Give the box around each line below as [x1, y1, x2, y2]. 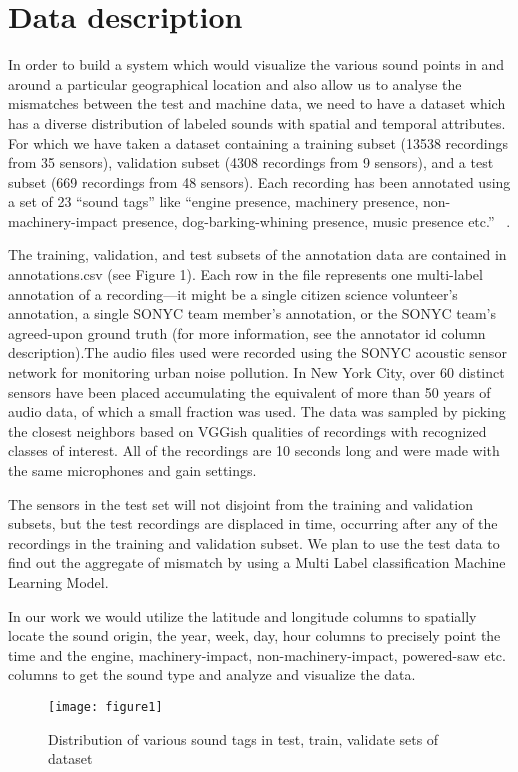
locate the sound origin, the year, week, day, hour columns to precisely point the [8, 625, 501, 646]
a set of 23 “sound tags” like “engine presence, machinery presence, [8, 191, 419, 212]
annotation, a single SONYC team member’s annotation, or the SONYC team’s [8, 303, 496, 324]
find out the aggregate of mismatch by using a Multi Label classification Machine [8, 552, 506, 573]
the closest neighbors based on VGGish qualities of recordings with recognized [8, 420, 487, 441]
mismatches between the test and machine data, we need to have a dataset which [8, 93, 506, 114]
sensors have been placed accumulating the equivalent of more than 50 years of [8, 381, 491, 402]
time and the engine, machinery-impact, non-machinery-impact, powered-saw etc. [8, 644, 506, 665]
